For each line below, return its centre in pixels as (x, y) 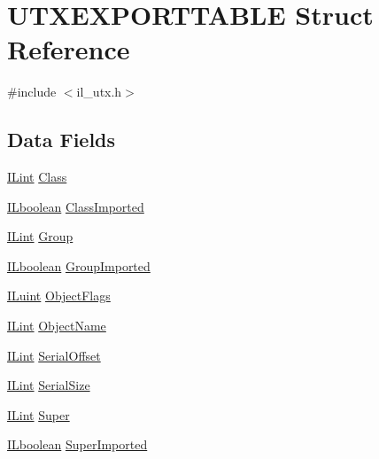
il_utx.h (99, 92)
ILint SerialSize (49, 385)
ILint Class (37, 177)
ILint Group (40, 236)
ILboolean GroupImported (79, 265)
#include (32, 92)
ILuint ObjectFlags (59, 296)
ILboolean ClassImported (76, 206)
